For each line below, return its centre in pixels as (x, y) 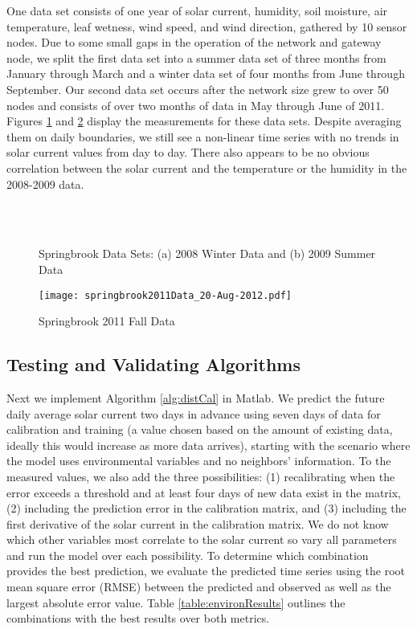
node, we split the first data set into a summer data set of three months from (196, 57)
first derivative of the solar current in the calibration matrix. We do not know (198, 523)
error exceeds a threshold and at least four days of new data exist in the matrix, (204, 492)
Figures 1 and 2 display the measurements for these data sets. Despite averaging (204, 121)
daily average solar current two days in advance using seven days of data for (194, 413)
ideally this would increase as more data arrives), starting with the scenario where (208, 445)
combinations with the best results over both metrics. (138, 618)
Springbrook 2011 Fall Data (107, 321)
